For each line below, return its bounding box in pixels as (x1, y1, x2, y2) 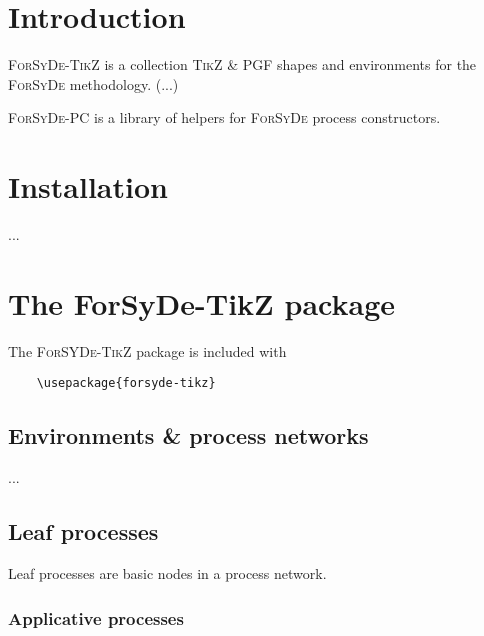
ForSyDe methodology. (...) (8, 73, 179, 94)
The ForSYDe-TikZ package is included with (8, 340, 287, 361)
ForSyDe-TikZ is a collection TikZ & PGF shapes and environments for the (8, 54, 477, 75)
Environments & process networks (8, 420, 369, 451)
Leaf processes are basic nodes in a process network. (8, 563, 327, 583)
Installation (8, 166, 168, 207)
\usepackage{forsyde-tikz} (36, 376, 216, 391)
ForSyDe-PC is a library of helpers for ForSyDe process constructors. (8, 107, 441, 128)
